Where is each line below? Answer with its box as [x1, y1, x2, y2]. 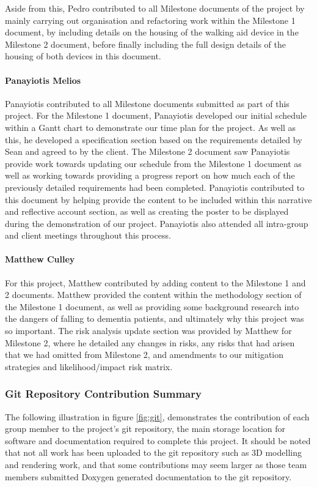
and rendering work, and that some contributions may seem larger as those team [5, 458, 307, 471]
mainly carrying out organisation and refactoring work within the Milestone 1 [5, 13, 296, 26]
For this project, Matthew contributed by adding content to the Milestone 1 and [5, 276, 306, 289]
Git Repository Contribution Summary [5, 386, 202, 401]
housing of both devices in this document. [5, 50, 161, 62]
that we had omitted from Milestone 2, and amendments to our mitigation [5, 348, 284, 361]
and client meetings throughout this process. [5, 229, 171, 242]
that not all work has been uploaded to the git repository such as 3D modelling [5, 446, 302, 459]
